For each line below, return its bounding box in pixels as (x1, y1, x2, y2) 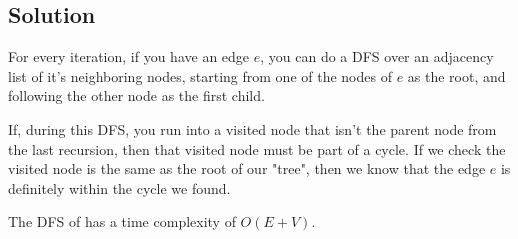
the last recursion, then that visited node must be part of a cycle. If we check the (8, 138, 506, 159)
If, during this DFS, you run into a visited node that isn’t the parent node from (8, 118, 497, 139)
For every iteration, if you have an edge (8, 46, 250, 67)
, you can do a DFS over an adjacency (260, 46, 494, 67)
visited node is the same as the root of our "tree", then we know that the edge (8, 158, 486, 179)
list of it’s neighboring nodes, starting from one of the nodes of (8, 65, 392, 86)
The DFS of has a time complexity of (8, 211, 236, 232)
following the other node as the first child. (8, 85, 265, 106)
